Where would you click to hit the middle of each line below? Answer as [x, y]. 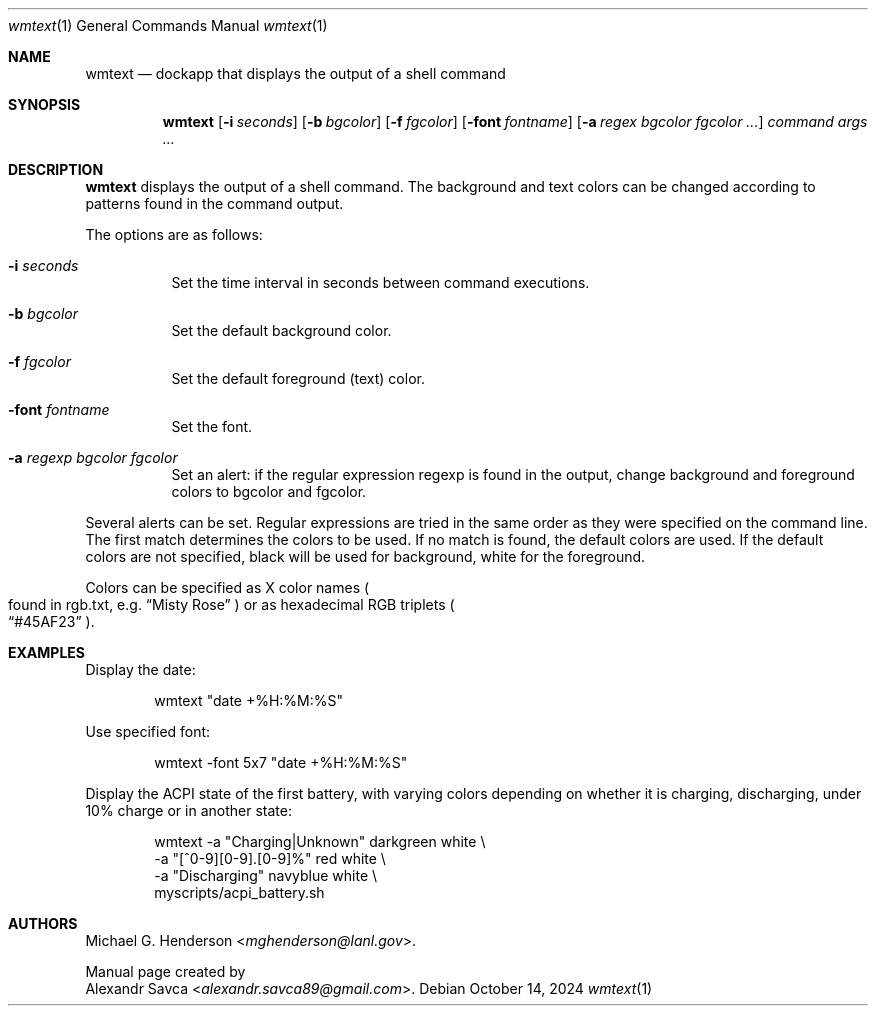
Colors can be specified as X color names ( [227, 587]
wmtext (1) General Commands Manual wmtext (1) [168, 25]
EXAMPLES [46, 652]
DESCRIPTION [56, 169]
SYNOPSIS [44, 104]
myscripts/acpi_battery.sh [239, 892]
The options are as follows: [174, 234]
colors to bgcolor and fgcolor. [269, 491]
